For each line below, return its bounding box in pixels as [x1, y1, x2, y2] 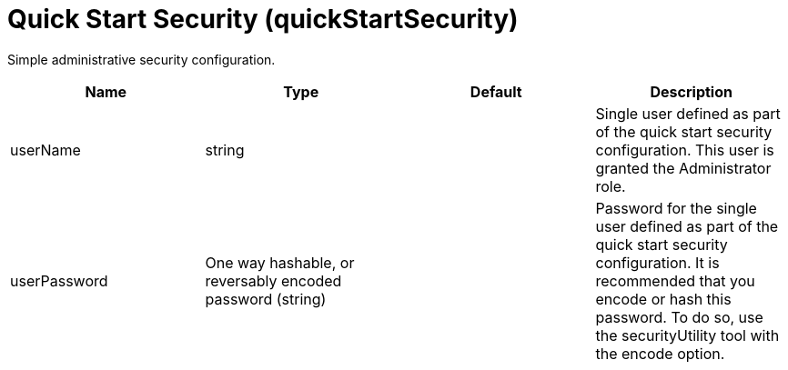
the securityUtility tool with [595, 325, 780, 345]
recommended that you [595, 271, 755, 290]
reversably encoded [205, 271, 342, 290]
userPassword [10, 271, 108, 290]
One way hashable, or [205, 253, 355, 272]
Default [470, 82, 522, 101]
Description [650, 82, 732, 101]
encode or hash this [595, 289, 732, 308]
